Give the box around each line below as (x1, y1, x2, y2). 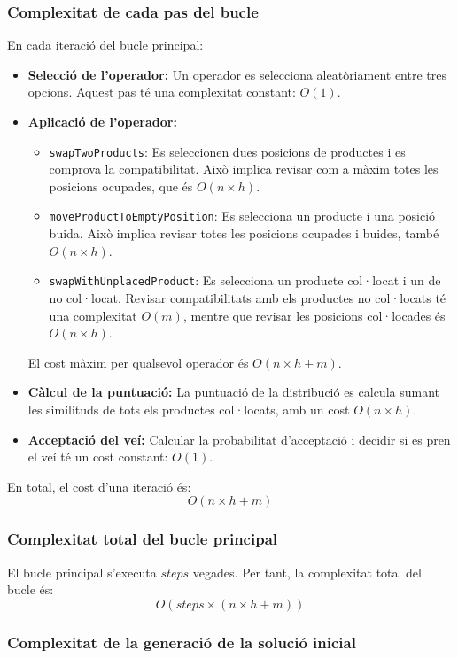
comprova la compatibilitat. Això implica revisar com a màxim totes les (49, 159, 439, 178)
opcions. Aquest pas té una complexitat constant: (27, 82, 296, 101)
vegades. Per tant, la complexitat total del (192, 562, 422, 581)
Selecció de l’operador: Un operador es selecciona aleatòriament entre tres (27, 65, 446, 83)
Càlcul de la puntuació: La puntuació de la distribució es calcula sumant (27, 383, 440, 401)
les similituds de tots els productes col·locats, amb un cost (27, 399, 350, 418)
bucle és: (7, 580, 54, 599)
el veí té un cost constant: (27, 447, 168, 466)
